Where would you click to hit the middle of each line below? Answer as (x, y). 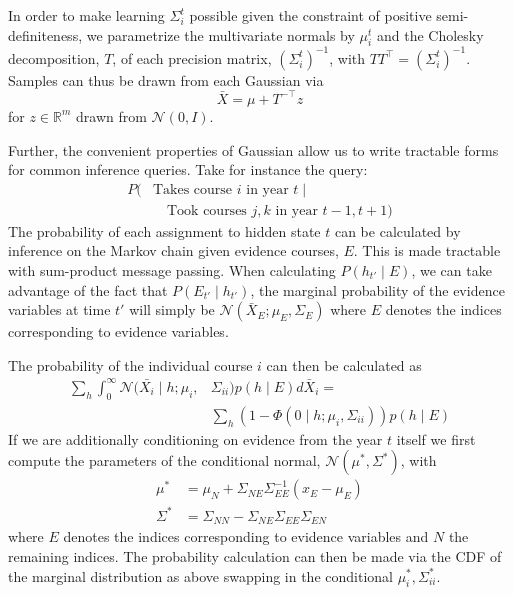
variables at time (59, 309)
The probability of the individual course (130, 364)
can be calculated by (397, 230)
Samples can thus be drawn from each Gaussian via (166, 79)
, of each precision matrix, (192, 57)
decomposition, (54, 57)
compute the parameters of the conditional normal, (164, 460)
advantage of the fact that (88, 289)
